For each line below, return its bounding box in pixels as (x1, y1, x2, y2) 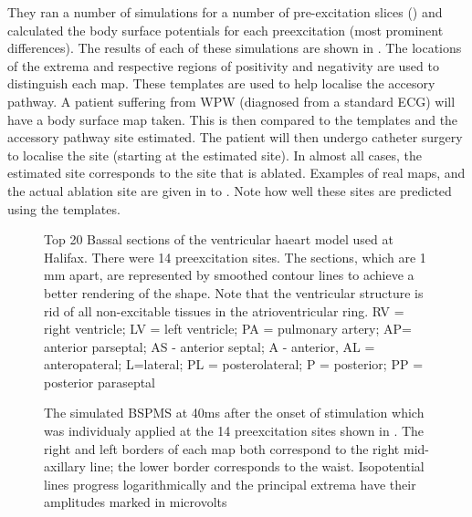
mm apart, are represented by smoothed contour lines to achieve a (44, 265, 414, 284)
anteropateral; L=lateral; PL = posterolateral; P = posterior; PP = (44, 355, 424, 374)
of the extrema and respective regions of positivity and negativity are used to (7, 56, 439, 75)
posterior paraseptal (44, 372, 156, 391)
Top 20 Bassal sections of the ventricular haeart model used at (44, 230, 393, 249)
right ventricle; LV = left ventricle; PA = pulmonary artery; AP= (44, 319, 412, 338)
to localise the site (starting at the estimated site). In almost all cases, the (7, 145, 423, 164)
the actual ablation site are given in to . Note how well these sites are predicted (7, 181, 452, 200)
